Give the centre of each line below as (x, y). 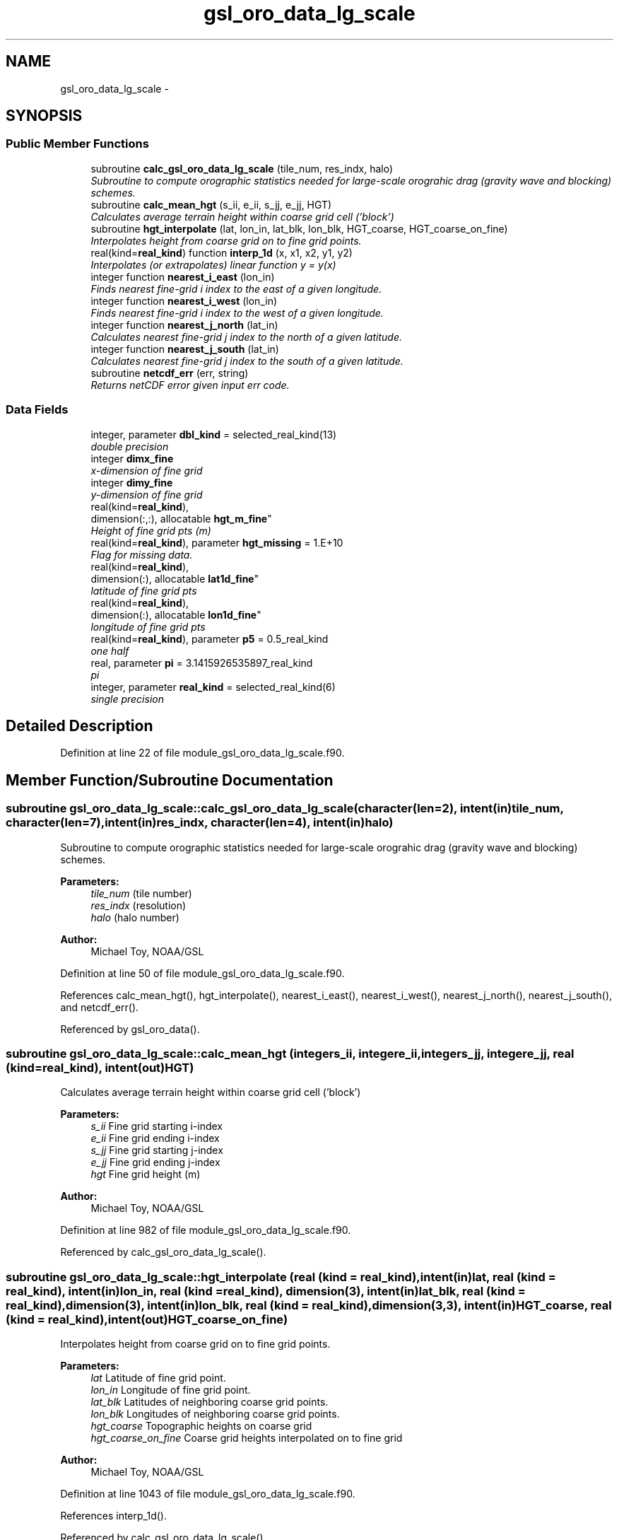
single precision (127, 699)
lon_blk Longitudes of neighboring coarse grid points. (215, 1414)
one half (110, 651)
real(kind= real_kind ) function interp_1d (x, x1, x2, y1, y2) (222, 252)
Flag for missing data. (142, 554)
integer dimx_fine (132, 458)
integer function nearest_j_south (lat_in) (185, 349)
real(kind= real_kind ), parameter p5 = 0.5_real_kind (210, 638)
